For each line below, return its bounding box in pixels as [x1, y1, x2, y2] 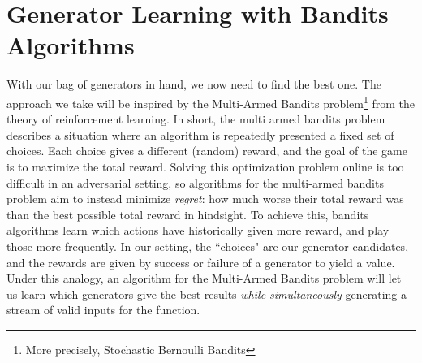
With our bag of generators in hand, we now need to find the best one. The [6, 76, 381, 93]
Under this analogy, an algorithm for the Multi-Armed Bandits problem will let [6, 270, 402, 287]
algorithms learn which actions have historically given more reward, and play [6, 222, 390, 239]
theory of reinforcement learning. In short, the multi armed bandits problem [6, 110, 385, 127]
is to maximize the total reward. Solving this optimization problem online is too [6, 158, 404, 175]
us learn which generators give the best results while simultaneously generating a [6, 285, 407, 302]
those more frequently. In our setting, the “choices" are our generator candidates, [6, 237, 409, 254]
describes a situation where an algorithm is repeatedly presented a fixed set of [6, 126, 394, 143]
